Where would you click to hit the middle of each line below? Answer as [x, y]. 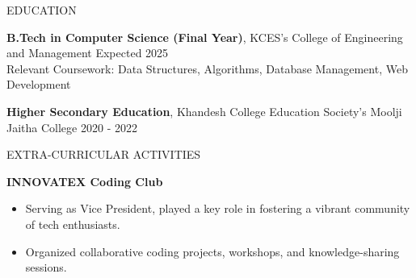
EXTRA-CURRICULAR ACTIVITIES [104, 154]
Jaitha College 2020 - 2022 [72, 127]
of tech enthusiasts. [73, 224]
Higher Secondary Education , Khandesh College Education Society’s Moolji [204, 111]
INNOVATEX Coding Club [85, 181]
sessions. [46, 267]
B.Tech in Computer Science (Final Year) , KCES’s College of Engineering [205, 37]
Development [39, 84]
